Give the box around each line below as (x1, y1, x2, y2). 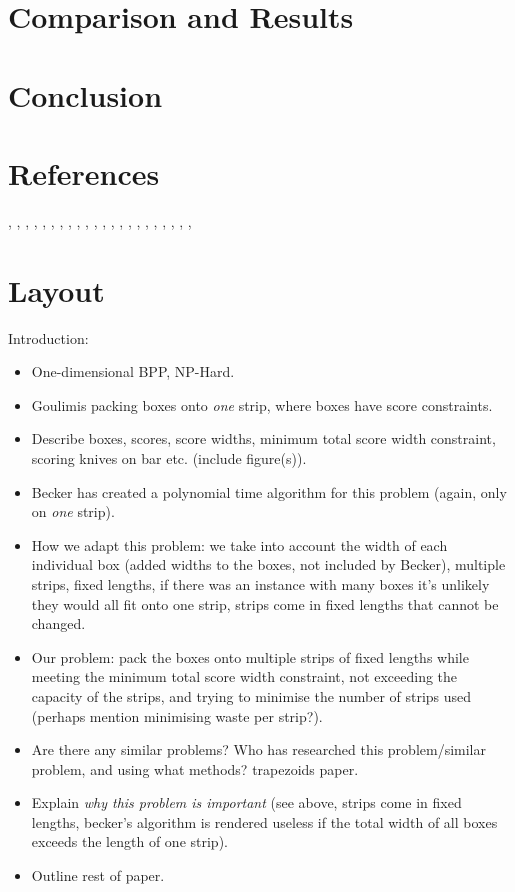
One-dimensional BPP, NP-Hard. (31, 361, 235, 382)
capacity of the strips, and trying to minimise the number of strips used (31, 685, 472, 706)
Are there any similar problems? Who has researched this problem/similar (31, 739, 486, 760)
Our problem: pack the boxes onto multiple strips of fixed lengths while (31, 646, 469, 667)
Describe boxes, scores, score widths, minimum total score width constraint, (31, 428, 496, 449)
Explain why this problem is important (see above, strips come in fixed (31, 792, 462, 813)
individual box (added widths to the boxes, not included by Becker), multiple (31, 554, 506, 575)
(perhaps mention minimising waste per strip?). (31, 705, 323, 726)
